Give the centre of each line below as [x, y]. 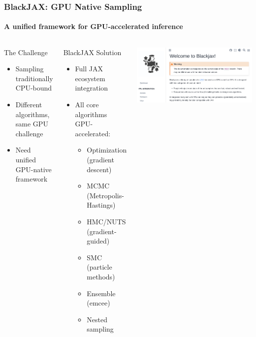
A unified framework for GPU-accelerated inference [94, 26]
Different [29, 105]
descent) [99, 169]
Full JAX [89, 69]
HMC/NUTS [106, 221]
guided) [98, 241]
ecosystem [90, 78]
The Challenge [26, 52]
